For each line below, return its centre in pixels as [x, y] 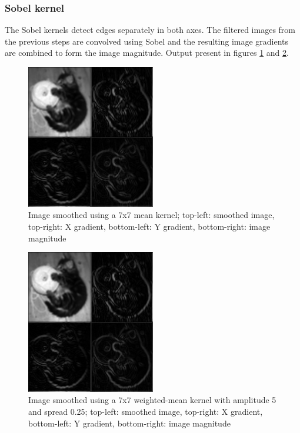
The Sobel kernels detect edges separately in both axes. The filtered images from [150, 30]
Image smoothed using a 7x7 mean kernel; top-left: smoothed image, [151, 215]
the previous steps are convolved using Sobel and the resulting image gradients [147, 41]
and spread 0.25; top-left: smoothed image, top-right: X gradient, [146, 411]
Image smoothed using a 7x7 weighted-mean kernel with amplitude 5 [152, 400]
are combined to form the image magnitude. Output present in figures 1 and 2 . [147, 53]
